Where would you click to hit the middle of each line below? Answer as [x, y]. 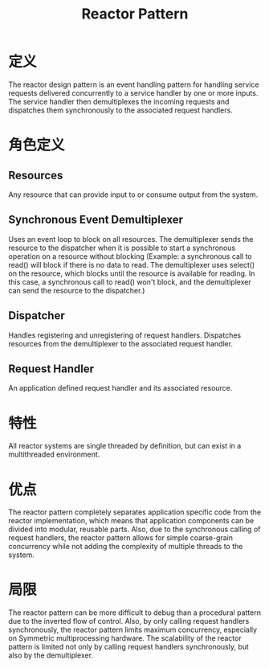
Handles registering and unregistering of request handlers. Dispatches [125, 335]
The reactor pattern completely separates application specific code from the [135, 512]
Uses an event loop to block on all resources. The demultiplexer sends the [131, 239]
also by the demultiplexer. [51, 655]
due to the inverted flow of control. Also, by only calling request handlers [129, 621]
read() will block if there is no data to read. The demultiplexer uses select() [132, 264]
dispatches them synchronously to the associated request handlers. [120, 110]
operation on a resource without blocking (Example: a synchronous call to [130, 256]
